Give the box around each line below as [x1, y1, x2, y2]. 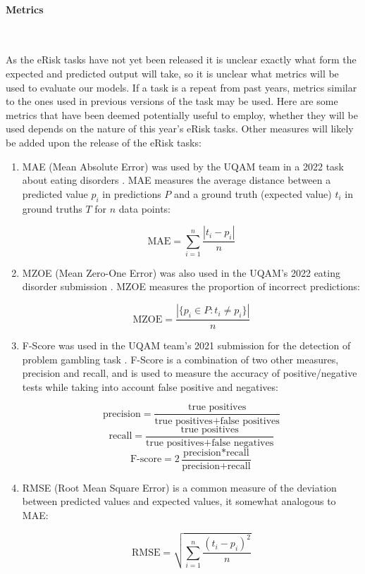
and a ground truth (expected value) [174, 186, 332, 201]
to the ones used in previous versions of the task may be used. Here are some [6, 94, 338, 108]
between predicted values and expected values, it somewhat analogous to [22, 494, 336, 509]
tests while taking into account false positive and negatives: [22, 379, 278, 394]
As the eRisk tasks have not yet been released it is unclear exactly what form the [6, 52, 357, 67]
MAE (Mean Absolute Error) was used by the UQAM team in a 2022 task [22, 158, 344, 173]
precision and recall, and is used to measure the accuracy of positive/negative [22, 366, 357, 380]
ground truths [22, 201, 82, 216]
